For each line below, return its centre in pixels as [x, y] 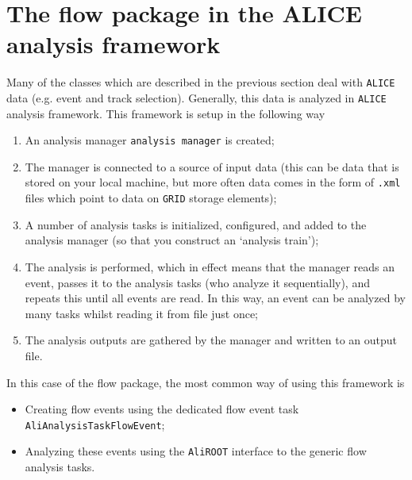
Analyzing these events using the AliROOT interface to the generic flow [196, 451]
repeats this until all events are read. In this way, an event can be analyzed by [215, 298]
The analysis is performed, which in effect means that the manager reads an [210, 266]
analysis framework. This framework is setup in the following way [166, 113]
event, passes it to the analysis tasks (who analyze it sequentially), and [197, 282]
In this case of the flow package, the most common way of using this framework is [206, 382]
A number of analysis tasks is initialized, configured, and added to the [196, 224]
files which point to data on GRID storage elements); [151, 198]
